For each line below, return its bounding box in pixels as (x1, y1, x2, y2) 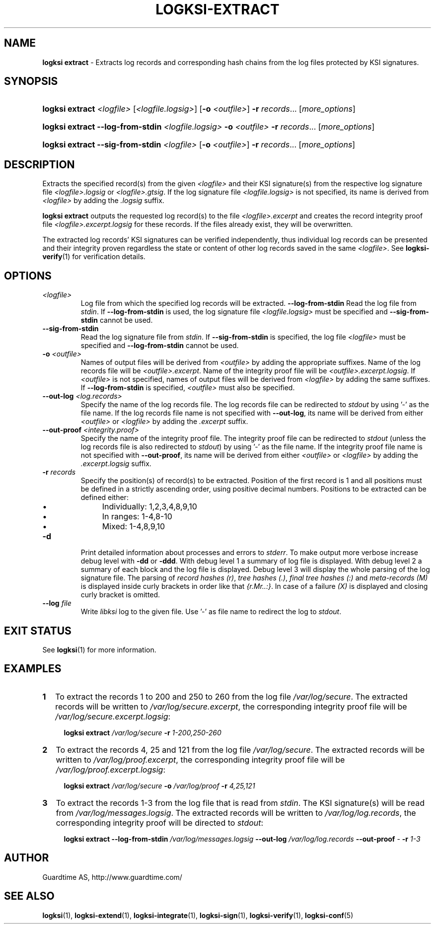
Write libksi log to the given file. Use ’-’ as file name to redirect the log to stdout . (80, 607, 342, 616)
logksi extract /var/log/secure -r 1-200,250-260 (64, 728, 221, 737)
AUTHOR (4, 852, 49, 864)
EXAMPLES (4, 662, 62, 675)
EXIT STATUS (4, 624, 72, 637)
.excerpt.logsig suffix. (80, 459, 151, 468)
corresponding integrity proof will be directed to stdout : (56, 817, 264, 828)
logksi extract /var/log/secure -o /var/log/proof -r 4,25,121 (64, 781, 255, 790)
